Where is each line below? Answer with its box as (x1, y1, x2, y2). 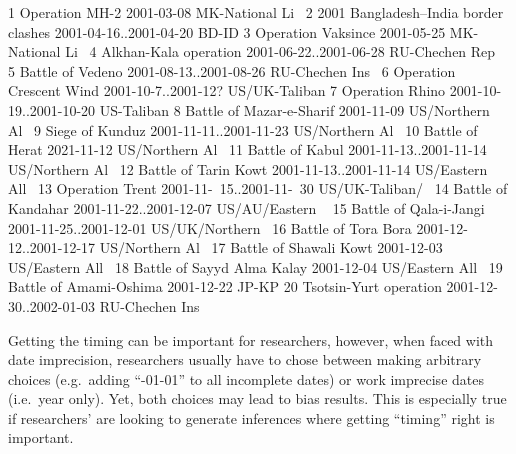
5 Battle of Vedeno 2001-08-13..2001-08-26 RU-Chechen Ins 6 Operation (8, 60, 456, 81)
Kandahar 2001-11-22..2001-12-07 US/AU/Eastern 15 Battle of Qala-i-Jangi (8, 197, 485, 218)
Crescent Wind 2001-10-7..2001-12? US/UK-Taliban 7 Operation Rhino (8, 80, 446, 101)
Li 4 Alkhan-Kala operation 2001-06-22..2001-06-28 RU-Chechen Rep (65, 41, 496, 62)
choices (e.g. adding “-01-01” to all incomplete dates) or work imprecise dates (8, 368, 484, 389)
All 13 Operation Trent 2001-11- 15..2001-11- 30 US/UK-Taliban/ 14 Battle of (8, 178, 508, 199)
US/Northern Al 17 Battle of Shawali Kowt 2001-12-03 (99, 237, 443, 258)
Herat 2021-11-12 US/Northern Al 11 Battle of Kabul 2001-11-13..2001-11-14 (8, 139, 487, 160)
